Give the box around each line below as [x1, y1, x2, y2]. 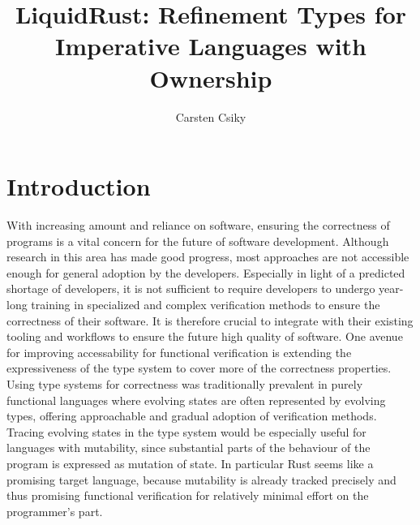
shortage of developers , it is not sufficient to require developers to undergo [6, 280, 375, 297]
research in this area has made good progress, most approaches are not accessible [6, 248, 409, 265]
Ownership [149, 61, 272, 94]
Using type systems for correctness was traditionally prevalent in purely [6, 375, 363, 392]
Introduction [6, 170, 151, 203]
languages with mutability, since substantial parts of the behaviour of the [6, 439, 371, 456]
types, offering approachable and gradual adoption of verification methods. [6, 407, 377, 424]
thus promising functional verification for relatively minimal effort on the [6, 487, 369, 504]
